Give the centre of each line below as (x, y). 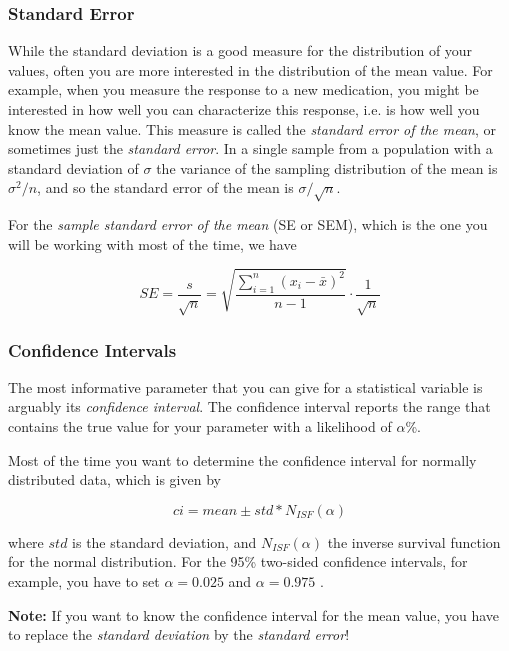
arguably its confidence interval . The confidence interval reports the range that (249, 406)
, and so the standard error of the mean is (165, 187)
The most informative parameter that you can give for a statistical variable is (245, 386)
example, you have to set (84, 580)
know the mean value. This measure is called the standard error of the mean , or (252, 128)
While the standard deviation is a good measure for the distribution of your (240, 50)
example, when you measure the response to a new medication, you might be (243, 89)
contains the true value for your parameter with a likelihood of (200, 425)
